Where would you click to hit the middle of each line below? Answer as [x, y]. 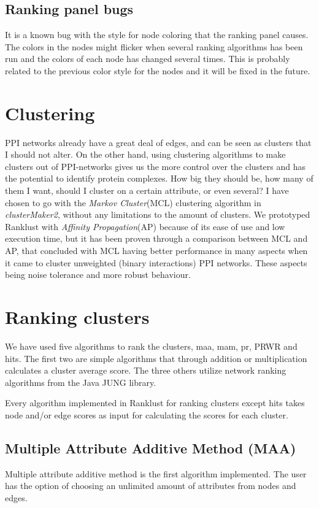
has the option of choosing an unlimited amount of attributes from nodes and [151, 486]
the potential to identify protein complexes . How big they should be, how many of [159, 178]
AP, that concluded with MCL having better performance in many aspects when [156, 251]
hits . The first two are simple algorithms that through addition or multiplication [156, 358]
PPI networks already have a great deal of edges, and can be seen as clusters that [158, 142]
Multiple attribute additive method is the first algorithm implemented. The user [156, 473]
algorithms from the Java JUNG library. [81, 382]
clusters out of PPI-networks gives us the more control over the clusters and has [156, 166]
